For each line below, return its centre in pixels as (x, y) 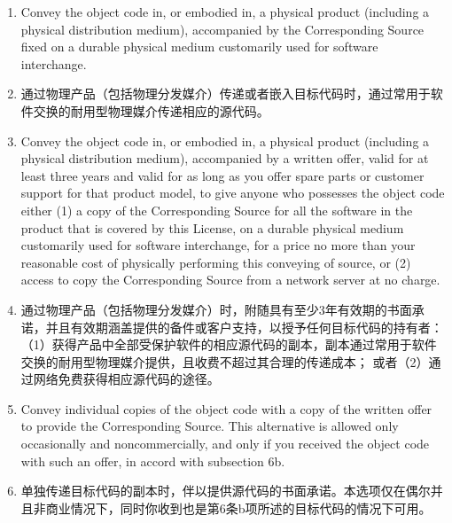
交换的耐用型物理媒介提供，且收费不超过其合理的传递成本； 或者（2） (225, 361)
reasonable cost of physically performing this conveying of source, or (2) (216, 262)
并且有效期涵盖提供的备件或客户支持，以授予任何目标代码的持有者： (244, 327)
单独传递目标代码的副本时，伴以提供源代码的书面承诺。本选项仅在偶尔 (226, 491)
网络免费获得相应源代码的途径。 (126, 379)
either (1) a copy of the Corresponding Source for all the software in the (217, 210)
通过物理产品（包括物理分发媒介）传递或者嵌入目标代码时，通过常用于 (226, 94)
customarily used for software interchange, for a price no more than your (218, 245)
